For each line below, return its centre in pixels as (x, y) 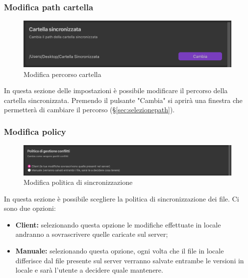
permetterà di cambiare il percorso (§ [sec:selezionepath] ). (89, 110)
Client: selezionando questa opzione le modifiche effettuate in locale (118, 224)
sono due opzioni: (30, 208)
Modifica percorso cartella (62, 74)
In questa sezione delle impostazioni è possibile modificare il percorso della (116, 90)
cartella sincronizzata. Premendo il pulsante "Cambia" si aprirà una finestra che (123, 100)
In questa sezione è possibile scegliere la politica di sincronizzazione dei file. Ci (122, 198)
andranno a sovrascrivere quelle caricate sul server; (92, 234)
